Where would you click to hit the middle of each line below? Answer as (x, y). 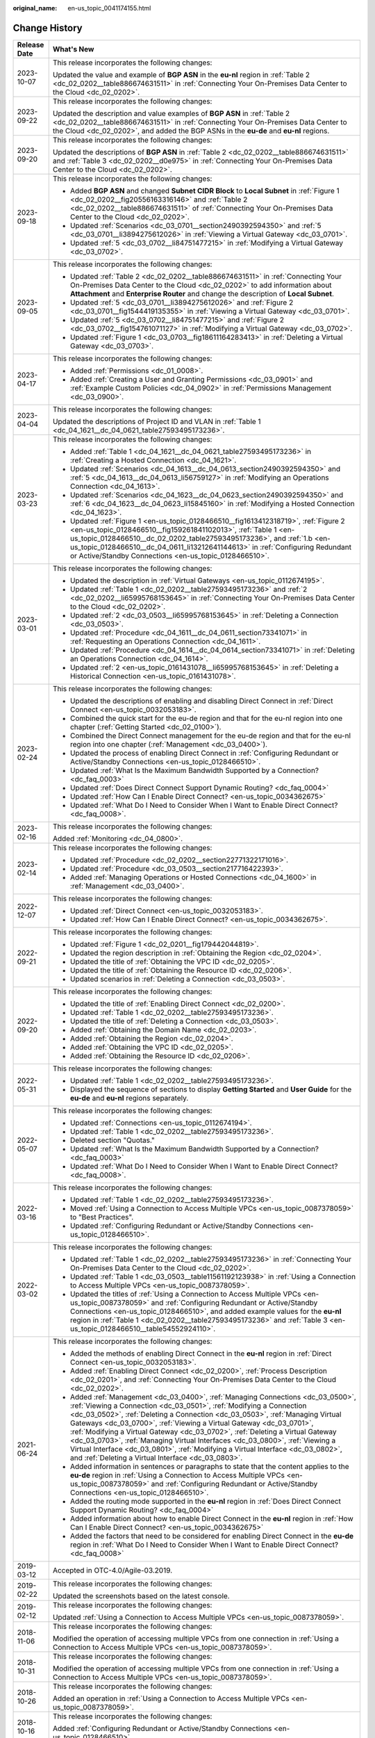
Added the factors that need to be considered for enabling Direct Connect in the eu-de (212, 1536)
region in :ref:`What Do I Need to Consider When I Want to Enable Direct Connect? (204, 1545)
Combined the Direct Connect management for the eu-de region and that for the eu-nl (210, 736)
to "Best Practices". (102, 1217)
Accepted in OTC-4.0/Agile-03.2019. (112, 1570)
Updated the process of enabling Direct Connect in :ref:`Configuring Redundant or (204, 753)
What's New (73, 49)
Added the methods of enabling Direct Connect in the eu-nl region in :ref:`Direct (201, 1354)
